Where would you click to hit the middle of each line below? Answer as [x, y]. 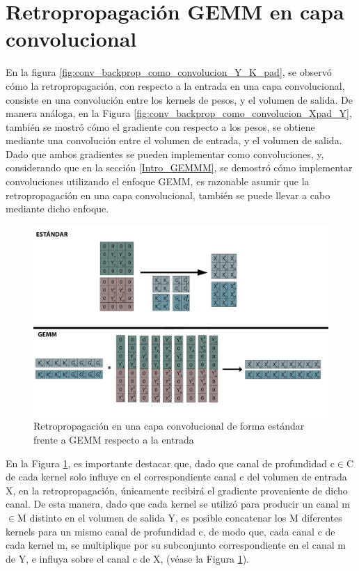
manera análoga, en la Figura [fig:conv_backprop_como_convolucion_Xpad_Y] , [179, 113]
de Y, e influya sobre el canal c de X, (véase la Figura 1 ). [128, 558]
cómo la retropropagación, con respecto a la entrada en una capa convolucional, [175, 85]
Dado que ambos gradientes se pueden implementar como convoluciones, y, [165, 154]
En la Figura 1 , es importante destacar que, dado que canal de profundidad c [170, 463]
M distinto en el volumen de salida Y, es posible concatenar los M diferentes [180, 517]
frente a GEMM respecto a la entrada [114, 439]
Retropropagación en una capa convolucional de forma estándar [169, 426]
